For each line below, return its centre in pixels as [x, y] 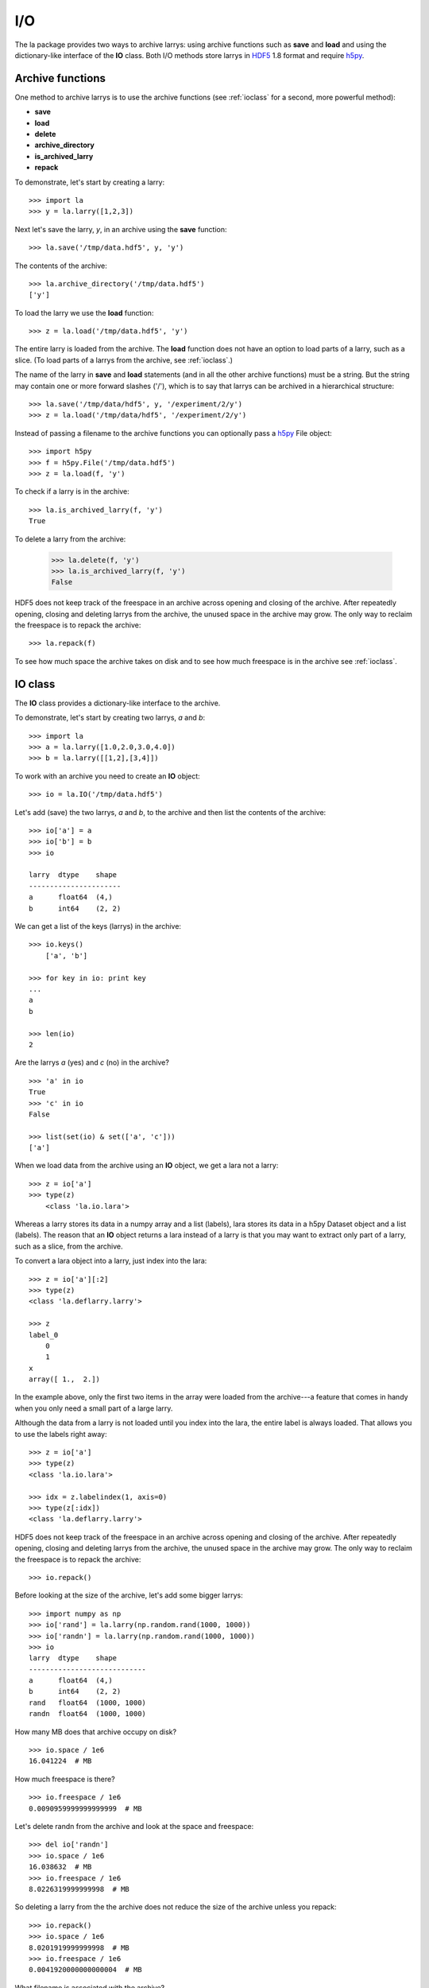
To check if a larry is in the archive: [72, 491]
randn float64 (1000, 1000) [88, 1714]
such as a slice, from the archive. [69, 1246]
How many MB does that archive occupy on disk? [96, 1732]
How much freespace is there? [65, 1779]
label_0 [44, 1335]
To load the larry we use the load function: [84, 313]
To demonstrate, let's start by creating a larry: [90, 182]
